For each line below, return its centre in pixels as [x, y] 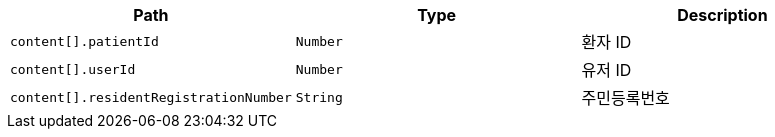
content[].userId [73, 69]
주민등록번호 [625, 98]
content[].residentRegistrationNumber [151, 97]
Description [722, 15]
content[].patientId [84, 41]
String [319, 97]
